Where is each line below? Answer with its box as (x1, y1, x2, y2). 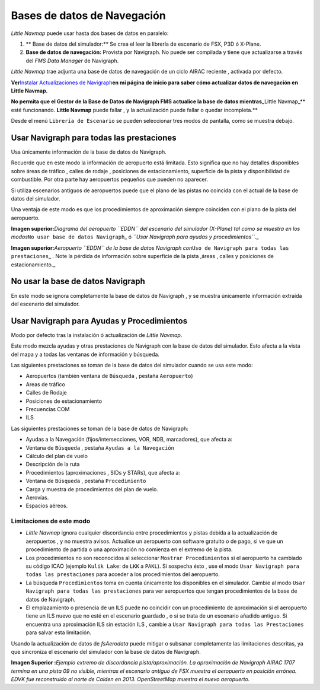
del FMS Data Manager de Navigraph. (25, 57, 119, 64)
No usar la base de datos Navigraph (11, 276, 145, 287)
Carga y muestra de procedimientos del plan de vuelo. (25, 485, 159, 492)
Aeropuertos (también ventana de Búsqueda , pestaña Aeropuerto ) (25, 373, 193, 380)
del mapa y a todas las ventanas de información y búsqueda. (11, 351, 160, 358)
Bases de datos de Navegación (11, 9, 166, 22)
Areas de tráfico (25, 380, 65, 388)
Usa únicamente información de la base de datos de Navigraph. (11, 148, 167, 155)
